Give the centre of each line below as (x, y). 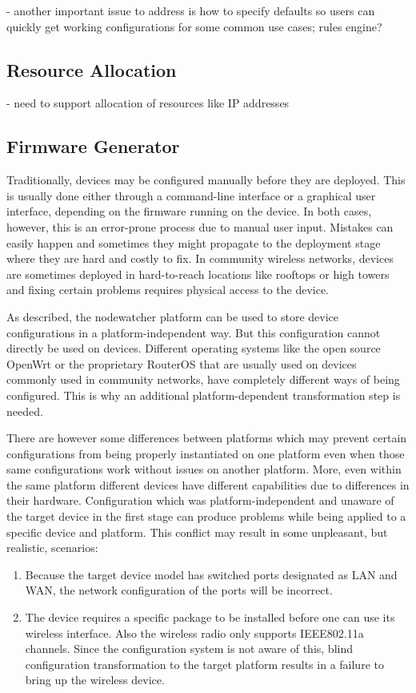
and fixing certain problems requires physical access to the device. (168, 290)
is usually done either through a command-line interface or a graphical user (191, 195)
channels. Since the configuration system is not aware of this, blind (189, 649)
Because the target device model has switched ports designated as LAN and (211, 574)
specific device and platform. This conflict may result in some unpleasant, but (197, 532)
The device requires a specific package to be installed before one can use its (210, 617)
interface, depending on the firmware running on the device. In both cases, (189, 211)
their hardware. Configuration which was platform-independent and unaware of (200, 500)
